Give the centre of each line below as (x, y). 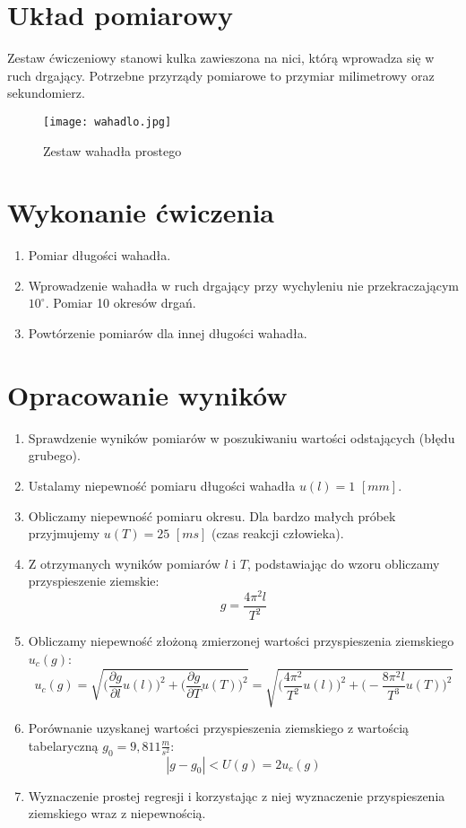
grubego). (54, 455)
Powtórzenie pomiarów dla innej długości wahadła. (168, 333)
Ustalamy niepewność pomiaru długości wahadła (162, 485)
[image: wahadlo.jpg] (108, 122)
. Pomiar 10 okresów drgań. (121, 303)
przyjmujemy (64, 533)
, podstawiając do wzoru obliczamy (344, 563)
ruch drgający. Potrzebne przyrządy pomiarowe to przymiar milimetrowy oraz (221, 75)
